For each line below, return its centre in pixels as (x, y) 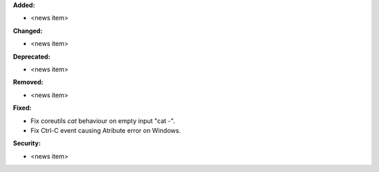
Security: (27, 143)
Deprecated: (32, 57)
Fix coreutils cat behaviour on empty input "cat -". (103, 121)
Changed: (28, 31)
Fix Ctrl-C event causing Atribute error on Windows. (106, 130)
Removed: (28, 82)
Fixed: (22, 108)
